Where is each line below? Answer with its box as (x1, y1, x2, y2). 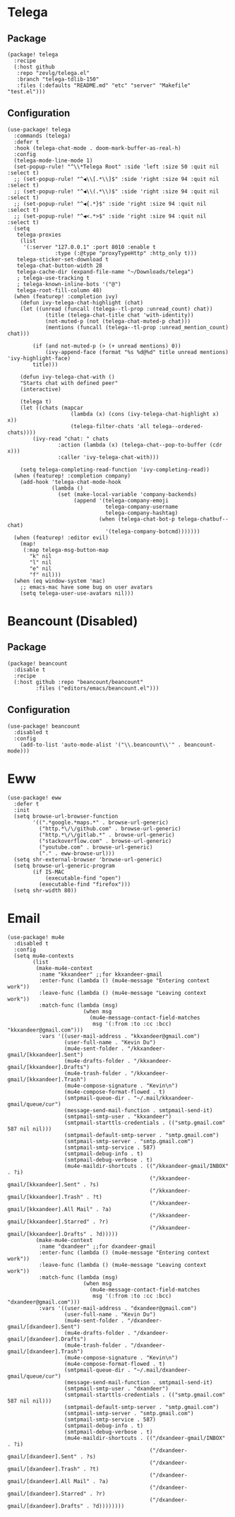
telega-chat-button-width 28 (16, 262, 102, 269)
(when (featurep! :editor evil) (13, 534, 109, 541)
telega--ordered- (152, 423, 203, 430)
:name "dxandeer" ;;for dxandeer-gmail (38, 1243, 157, 1250)
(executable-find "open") (44, 874, 121, 882)
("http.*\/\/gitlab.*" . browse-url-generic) (38, 831, 175, 838)
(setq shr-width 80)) (13, 887, 78, 894)
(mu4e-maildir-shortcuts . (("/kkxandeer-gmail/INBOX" (64, 1162, 229, 1169)
